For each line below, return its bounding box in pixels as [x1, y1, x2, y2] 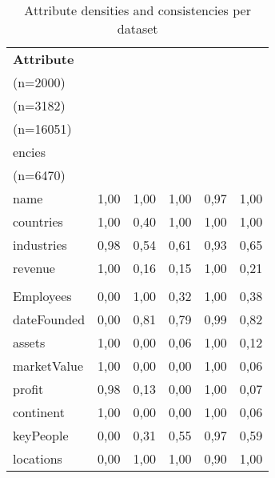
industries [13, 235, 67, 254]
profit [13, 380, 44, 398]
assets [13, 333, 46, 351]
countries [13, 212, 63, 231]
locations [13, 449, 62, 468]
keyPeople [13, 426, 69, 444]
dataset [117, 19, 158, 38]
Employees [13, 287, 72, 305]
